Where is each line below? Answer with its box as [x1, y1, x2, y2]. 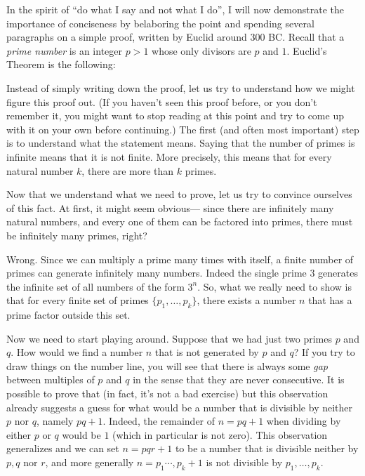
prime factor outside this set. [6, 308, 131, 322]
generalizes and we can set [6, 441, 119, 456]
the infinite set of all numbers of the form [6, 279, 185, 293]
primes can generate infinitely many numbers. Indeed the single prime [6, 265, 307, 280]
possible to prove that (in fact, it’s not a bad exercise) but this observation [6, 386, 328, 401]
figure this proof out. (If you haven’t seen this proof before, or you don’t [6, 94, 317, 109]
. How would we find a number [11, 345, 143, 359]
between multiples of [6, 372, 95, 387]
